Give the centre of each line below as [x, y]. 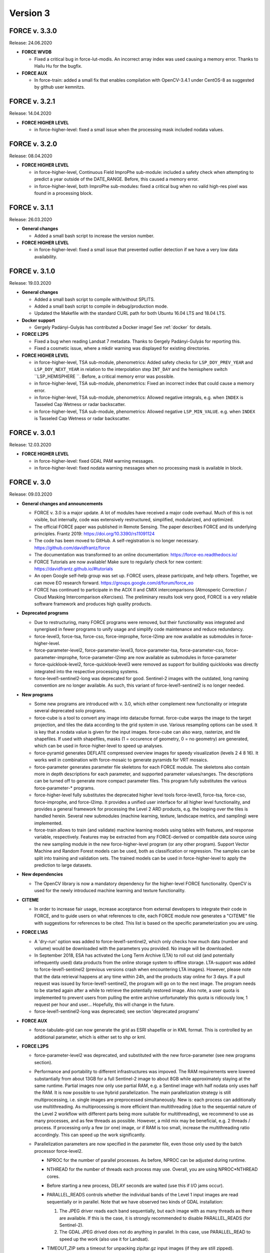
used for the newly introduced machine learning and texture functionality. [110, 891]
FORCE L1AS [35, 932]
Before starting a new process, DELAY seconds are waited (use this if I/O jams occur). [135, 1186]
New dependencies [42, 874]
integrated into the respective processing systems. [86, 671]
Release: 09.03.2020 [31, 494]
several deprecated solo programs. [70, 711]
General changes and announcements [62, 503]
